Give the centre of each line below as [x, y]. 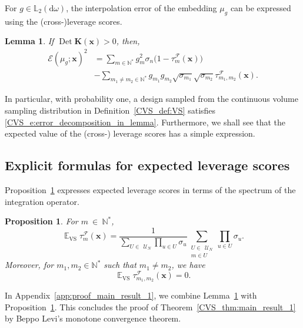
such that [120, 265]
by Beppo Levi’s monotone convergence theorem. [93, 318]
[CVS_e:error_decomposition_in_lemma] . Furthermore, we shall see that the [145, 122]
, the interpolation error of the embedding [141, 8]
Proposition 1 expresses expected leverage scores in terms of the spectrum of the [150, 190]
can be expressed [261, 8]
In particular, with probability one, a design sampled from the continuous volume [151, 99]
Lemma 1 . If [29, 41]
